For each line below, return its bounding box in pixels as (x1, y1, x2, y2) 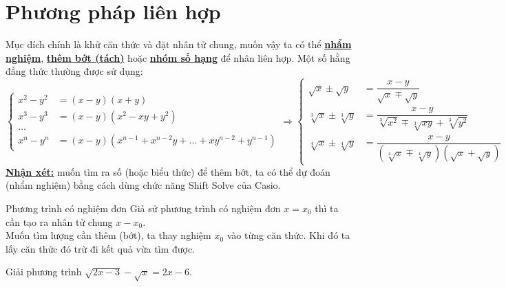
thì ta (315, 200, 339, 215)
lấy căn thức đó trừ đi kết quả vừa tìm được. (6, 241, 196, 255)
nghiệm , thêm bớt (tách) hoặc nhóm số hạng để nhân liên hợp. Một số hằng (6, 50, 350, 65)
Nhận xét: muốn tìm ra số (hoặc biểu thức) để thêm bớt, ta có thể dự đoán (6, 164, 330, 179)
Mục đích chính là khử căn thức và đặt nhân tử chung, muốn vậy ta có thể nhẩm (6, 37, 352, 51)
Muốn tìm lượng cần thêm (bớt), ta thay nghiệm (6, 228, 211, 242)
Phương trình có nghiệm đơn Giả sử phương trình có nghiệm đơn (6, 200, 281, 215)
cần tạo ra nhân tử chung (6, 214, 113, 229)
